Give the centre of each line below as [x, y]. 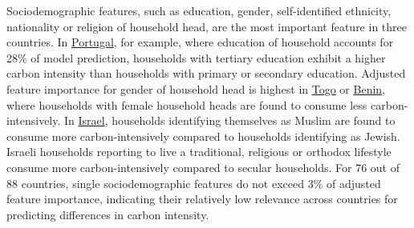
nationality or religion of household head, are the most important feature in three [207, 26]
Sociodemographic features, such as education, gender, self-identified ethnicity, [199, 10]
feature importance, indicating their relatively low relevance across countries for [202, 199]
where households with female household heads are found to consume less [187, 104]
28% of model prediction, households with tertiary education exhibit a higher [196, 57]
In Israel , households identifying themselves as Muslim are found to [230, 120]
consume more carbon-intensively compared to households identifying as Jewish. [203, 136]
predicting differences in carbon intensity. [108, 214]
